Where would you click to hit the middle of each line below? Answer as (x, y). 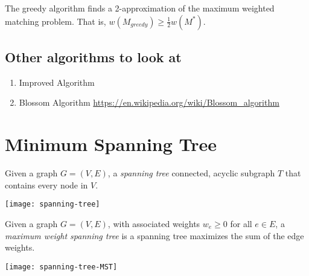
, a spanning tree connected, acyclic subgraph (191, 173)
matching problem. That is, (56, 21)
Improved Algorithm (57, 82)
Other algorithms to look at (93, 56)
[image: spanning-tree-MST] (61, 267)
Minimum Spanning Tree (111, 144)
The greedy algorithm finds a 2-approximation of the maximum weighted (140, 8)
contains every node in (46, 185)
